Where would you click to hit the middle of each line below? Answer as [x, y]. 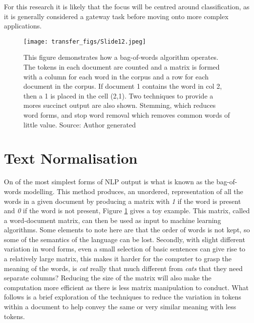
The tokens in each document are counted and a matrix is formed [122, 67]
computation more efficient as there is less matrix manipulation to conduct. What [126, 287]
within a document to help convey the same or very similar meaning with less [120, 307]
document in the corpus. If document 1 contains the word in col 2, [123, 86]
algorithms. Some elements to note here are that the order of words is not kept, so [127, 230]
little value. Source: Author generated [80, 124]
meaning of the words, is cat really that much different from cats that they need [123, 268]
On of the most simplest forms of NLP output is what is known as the [109, 182]
